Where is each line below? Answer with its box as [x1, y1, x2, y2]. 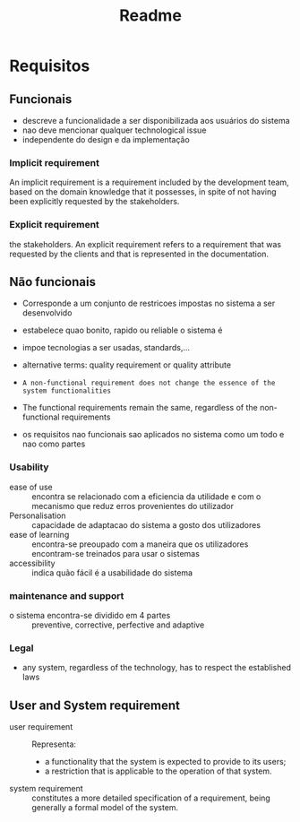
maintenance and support [9, 589, 124, 601]
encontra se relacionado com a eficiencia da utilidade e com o [31, 490, 261, 502]
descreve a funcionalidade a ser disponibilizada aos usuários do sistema [21, 116, 290, 125]
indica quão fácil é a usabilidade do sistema [31, 567, 193, 578]
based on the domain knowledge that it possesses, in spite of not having [9, 186, 277, 197]
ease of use [9, 481, 53, 492]
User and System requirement [9, 697, 181, 713]
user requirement [9, 722, 73, 732]
